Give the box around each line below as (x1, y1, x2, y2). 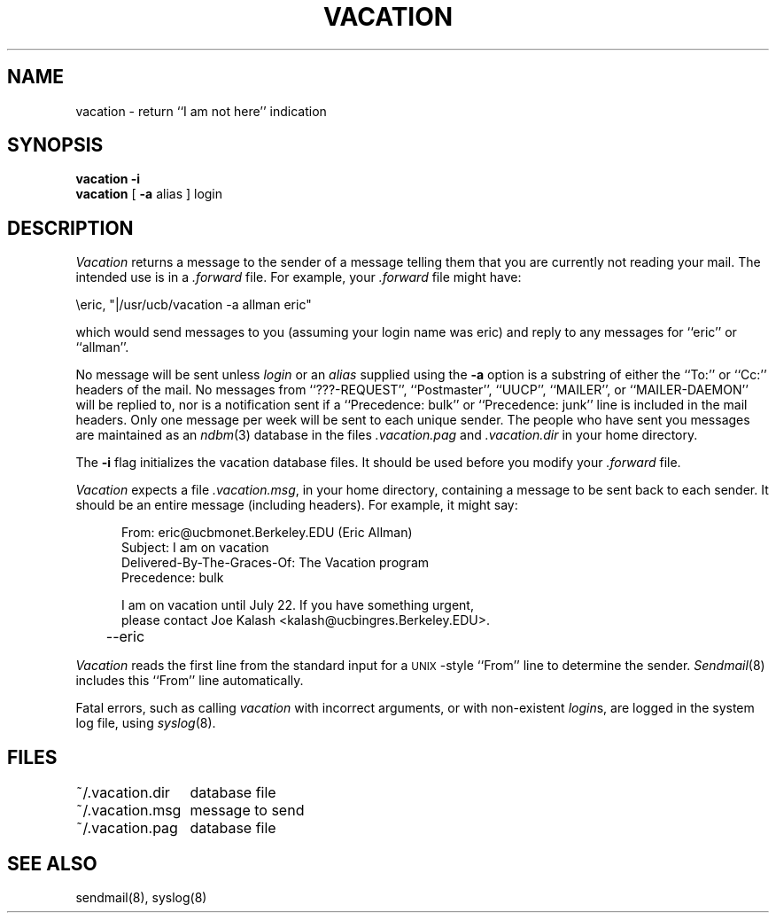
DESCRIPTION (7, 216, 134, 239)
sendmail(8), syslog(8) (75, 889, 207, 905)
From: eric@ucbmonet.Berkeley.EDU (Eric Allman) (121, 525, 413, 541)
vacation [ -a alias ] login (75, 186, 223, 202)
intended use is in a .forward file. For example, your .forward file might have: (75, 269, 522, 285)
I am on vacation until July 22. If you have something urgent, (121, 597, 474, 613)
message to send (190, 801, 305, 820)
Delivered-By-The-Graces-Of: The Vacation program (121, 555, 430, 571)
